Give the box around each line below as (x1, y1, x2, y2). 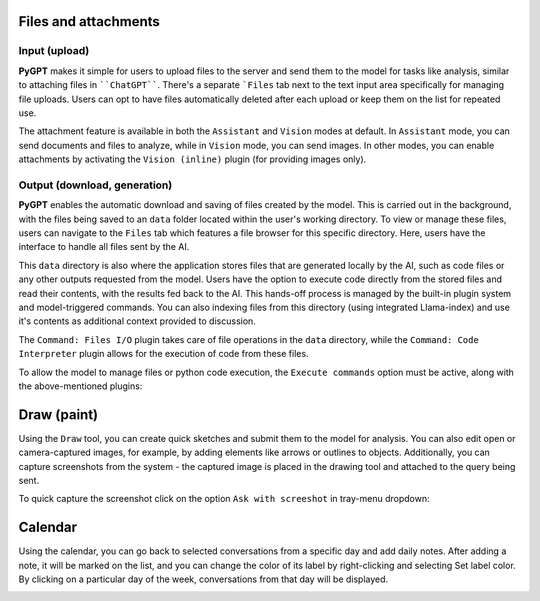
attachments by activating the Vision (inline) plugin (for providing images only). (18, 153, 367, 165)
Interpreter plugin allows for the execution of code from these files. (18, 348, 309, 360)
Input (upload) (18, 44, 90, 58)
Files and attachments (18, 13, 160, 30)
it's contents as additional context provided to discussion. (18, 315, 257, 327)
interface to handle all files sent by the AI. (18, 241, 190, 253)
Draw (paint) (18, 406, 99, 423)
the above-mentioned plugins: (18, 380, 143, 392)
